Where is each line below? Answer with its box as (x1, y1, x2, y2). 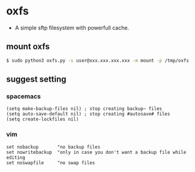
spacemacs (6, 92, 41, 100)
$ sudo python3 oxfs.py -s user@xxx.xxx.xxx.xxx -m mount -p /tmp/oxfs (6, 57, 189, 64)
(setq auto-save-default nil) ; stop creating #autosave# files (6, 111, 170, 117)
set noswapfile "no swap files (6, 159, 95, 166)
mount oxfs (6, 41, 50, 52)
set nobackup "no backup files (6, 144, 101, 150)
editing (6, 155, 26, 161)
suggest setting (6, 74, 67, 85)
